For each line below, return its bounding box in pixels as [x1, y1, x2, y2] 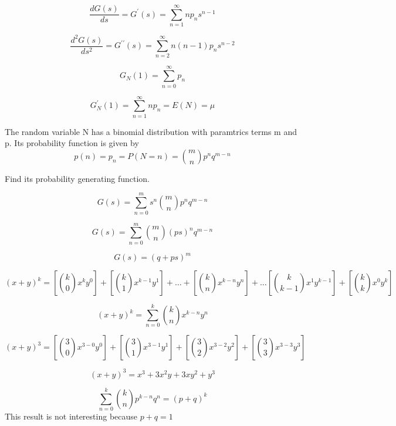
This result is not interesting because [5, 410, 138, 422]
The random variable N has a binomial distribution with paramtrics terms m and [5, 125, 297, 137]
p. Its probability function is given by [5, 137, 139, 149]
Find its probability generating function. [5, 172, 150, 184]
